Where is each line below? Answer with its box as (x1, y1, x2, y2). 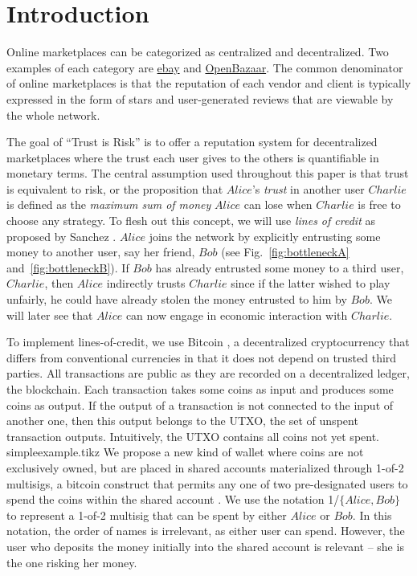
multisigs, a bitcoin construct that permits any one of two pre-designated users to (6, 475, 408, 492)
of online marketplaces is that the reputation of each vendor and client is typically (6, 75, 411, 92)
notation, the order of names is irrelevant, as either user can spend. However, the (6, 522, 405, 539)
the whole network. (6, 106, 100, 123)
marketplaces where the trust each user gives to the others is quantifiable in (6, 149, 379, 165)
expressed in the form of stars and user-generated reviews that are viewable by (6, 90, 394, 107)
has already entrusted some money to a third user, (155, 259, 404, 276)
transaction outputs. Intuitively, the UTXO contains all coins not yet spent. (6, 427, 380, 444)
